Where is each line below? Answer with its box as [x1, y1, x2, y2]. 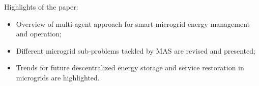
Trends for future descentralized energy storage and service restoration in [16, 62, 244, 73]
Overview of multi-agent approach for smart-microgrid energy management [16, 18, 250, 29]
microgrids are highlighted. [16, 72, 100, 82]
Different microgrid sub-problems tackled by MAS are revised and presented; [16, 45, 255, 56]
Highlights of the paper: [4, 2, 78, 12]
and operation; [16, 28, 62, 39]
